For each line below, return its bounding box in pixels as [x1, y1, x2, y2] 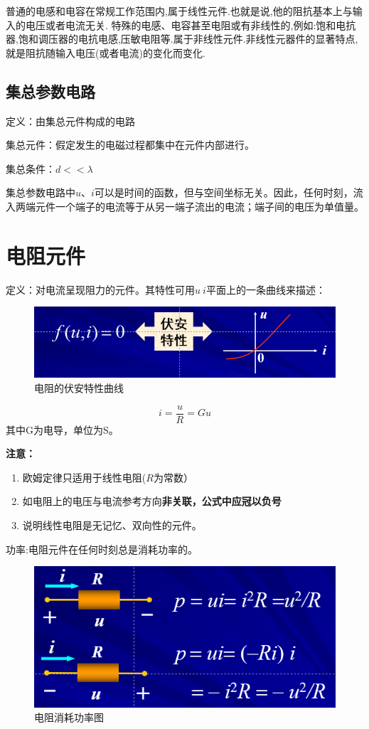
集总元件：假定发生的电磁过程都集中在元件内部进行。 [6, 137, 255, 152]
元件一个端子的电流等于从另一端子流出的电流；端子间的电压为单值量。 [35, 198, 364, 213]
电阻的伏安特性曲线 [34, 380, 124, 395]
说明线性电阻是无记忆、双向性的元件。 [22, 517, 202, 532]
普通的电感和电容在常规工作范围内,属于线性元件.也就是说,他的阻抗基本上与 [6, 4, 353, 18]
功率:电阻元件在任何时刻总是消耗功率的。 [6, 541, 198, 556]
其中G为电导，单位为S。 [6, 422, 119, 437]
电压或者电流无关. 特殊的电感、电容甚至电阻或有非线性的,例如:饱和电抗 [25, 17, 356, 32]
